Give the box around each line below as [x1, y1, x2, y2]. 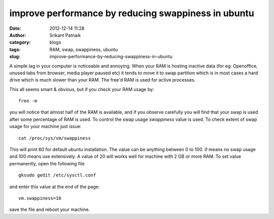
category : [9, 39, 31, 46]
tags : [9, 46, 21, 53]
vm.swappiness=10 [18, 195, 61, 201]
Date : [9, 25, 21, 31]
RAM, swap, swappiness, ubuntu [49, 46, 118, 53]
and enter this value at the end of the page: [9, 184, 100, 190]
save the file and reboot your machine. [9, 206, 90, 212]
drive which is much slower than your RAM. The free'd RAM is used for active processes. [9, 77, 196, 83]
